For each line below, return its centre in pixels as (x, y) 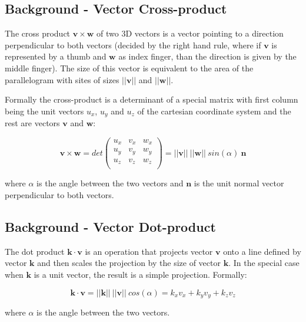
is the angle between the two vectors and (110, 183)
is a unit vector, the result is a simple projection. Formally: (140, 274)
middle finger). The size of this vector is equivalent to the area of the (129, 68)
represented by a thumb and (56, 56)
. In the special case (264, 263)
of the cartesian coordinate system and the (214, 111)
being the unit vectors (44, 111)
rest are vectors (32, 123)
